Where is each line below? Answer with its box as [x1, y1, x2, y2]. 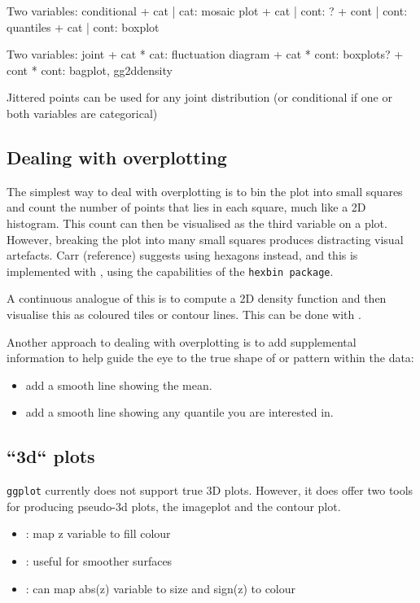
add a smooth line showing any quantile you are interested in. [25, 404, 334, 421]
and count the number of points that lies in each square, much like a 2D [7, 199, 366, 216]
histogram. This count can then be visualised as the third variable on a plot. [7, 214, 387, 231]
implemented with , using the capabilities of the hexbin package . [7, 262, 334, 279]
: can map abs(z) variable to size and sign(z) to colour [25, 579, 296, 596]
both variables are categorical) [7, 104, 158, 121]
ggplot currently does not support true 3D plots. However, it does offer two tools [7, 482, 413, 499]
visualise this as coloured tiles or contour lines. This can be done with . [7, 305, 361, 322]
